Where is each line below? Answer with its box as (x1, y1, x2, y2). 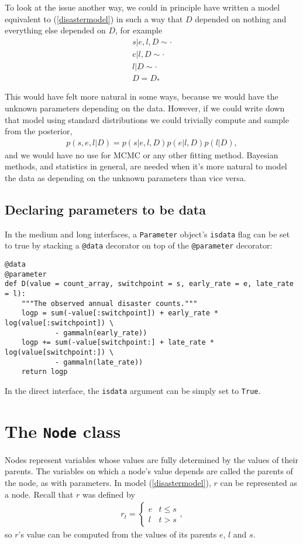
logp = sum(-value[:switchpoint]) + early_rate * (21, 309, 219, 318)
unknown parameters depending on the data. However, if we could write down (5, 101, 285, 114)
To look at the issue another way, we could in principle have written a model (5, 1, 280, 13)
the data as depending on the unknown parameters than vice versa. (5, 171, 246, 183)
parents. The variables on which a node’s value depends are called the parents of (5, 465, 293, 477)
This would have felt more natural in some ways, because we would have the (5, 90, 278, 103)
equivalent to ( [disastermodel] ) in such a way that (5, 12, 183, 25)
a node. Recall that (5, 488, 74, 500)
